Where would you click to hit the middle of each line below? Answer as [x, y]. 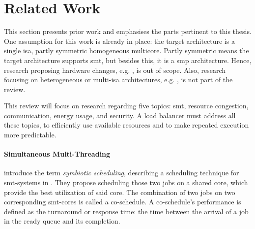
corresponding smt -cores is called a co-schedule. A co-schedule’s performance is [123, 202]
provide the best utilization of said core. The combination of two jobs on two [120, 192]
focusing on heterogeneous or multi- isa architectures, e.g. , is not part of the [118, 80]
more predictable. [30, 135]
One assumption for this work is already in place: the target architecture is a [119, 41]
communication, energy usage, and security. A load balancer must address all [120, 115]
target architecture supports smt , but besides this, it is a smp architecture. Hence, [128, 60]
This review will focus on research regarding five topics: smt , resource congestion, [126, 106]
